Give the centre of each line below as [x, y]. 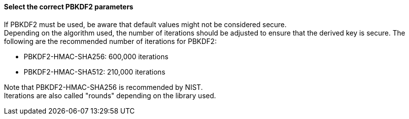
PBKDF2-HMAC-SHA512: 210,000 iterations [95, 72]
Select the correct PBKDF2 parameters [69, 7]
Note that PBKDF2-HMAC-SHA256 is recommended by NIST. [103, 87]
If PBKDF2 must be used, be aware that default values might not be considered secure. [145, 24]
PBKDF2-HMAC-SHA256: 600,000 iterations [96, 56]
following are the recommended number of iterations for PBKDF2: [110, 41]
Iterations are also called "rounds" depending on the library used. [110, 95]
